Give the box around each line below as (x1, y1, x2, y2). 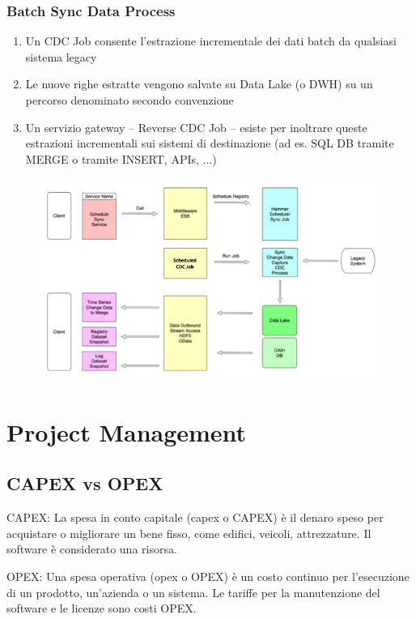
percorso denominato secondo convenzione (25, 92, 234, 108)
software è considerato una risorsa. (6, 540, 177, 557)
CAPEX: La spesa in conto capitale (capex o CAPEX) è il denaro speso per (6, 509, 384, 526)
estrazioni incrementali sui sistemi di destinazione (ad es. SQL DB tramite (25, 134, 394, 152)
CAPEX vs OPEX (6, 471, 163, 496)
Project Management (6, 415, 247, 448)
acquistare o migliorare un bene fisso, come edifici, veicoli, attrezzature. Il (6, 524, 371, 541)
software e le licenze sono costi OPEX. (6, 600, 197, 617)
